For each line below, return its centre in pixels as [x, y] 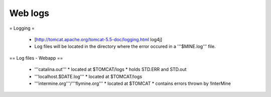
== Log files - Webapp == [36, 58]
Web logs [29, 13]
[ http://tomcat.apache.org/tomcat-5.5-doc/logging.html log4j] [98, 39]
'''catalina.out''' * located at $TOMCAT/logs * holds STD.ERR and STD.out [110, 69]
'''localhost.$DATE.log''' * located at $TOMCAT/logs [88, 76]
